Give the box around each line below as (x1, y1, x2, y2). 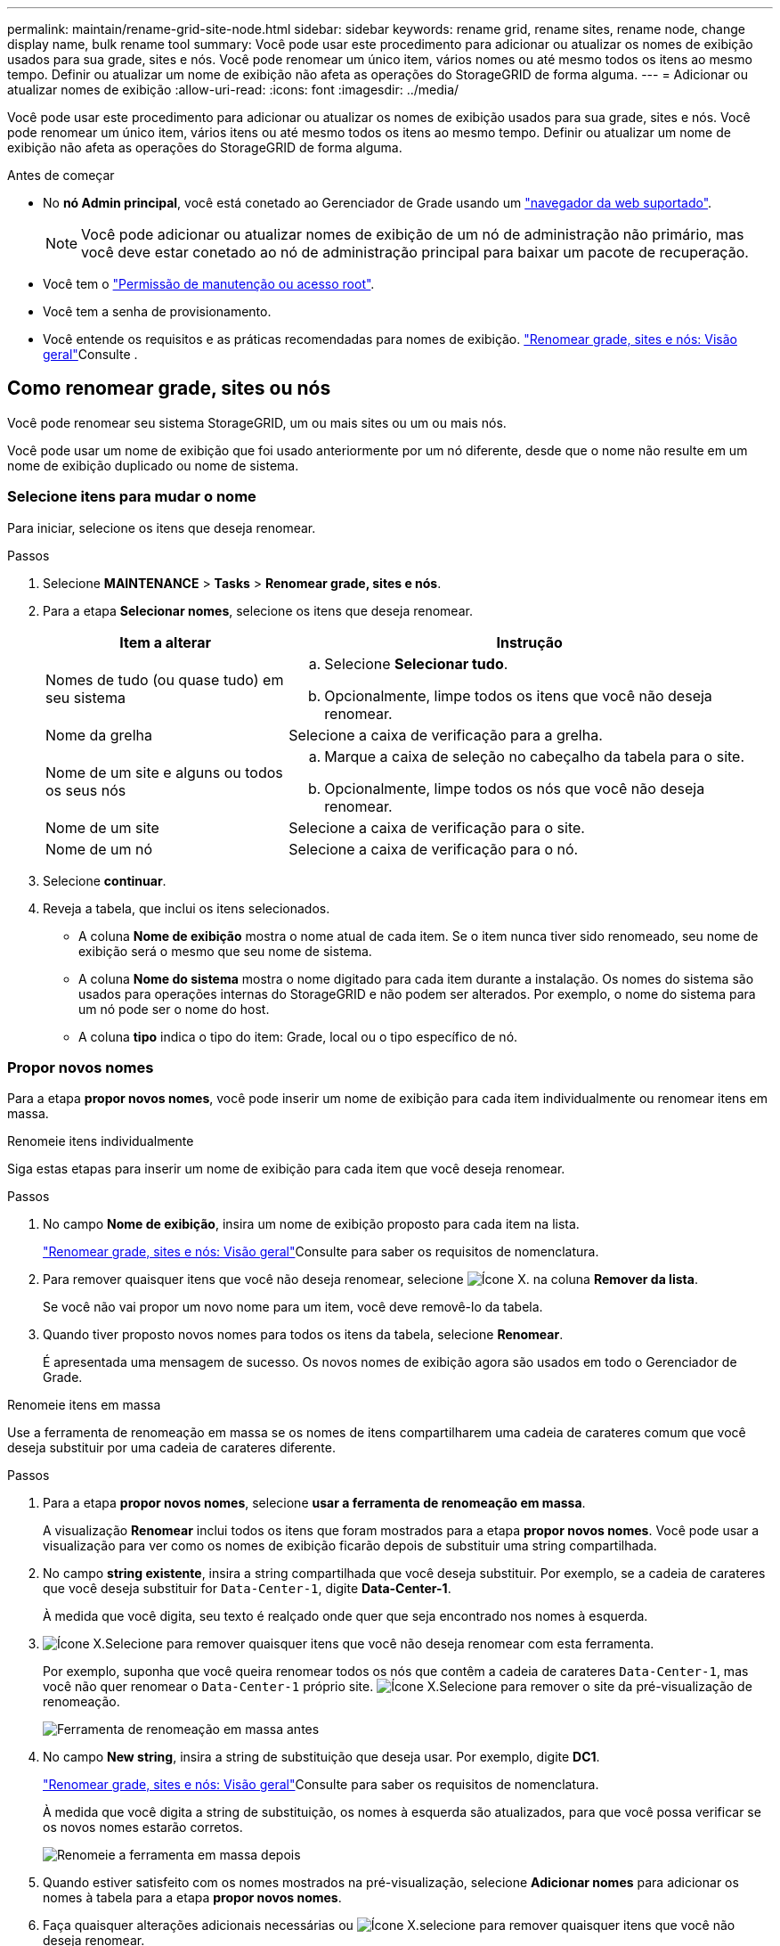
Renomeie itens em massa (7, 1397, 161, 1413)
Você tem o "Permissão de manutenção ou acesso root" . (43, 276, 375, 291)
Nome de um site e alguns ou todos (45, 763, 283, 781)
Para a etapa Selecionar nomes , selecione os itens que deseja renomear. (43, 602, 473, 618)
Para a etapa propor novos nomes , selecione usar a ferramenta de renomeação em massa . (43, 1495, 586, 1511)
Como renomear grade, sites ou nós (7, 377, 331, 400)
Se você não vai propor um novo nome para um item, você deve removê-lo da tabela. (43, 1299, 543, 1315)
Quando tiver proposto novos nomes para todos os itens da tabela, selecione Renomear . (43, 1327, 564, 1343)
